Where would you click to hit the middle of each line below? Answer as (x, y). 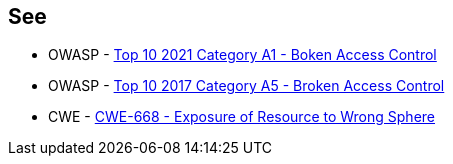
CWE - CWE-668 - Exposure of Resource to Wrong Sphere (242, 117)
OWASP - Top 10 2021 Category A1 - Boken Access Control (242, 55)
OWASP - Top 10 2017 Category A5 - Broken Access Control (246, 86)
